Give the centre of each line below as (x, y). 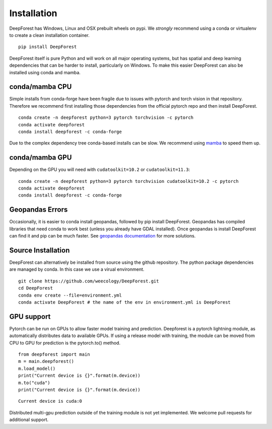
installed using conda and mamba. (45, 72)
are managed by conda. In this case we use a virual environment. (77, 269)
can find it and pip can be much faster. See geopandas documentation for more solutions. (103, 236)
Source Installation (40, 250)
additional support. (29, 420)
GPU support (30, 317)
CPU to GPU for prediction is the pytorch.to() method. (65, 343)
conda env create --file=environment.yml (70, 295)
